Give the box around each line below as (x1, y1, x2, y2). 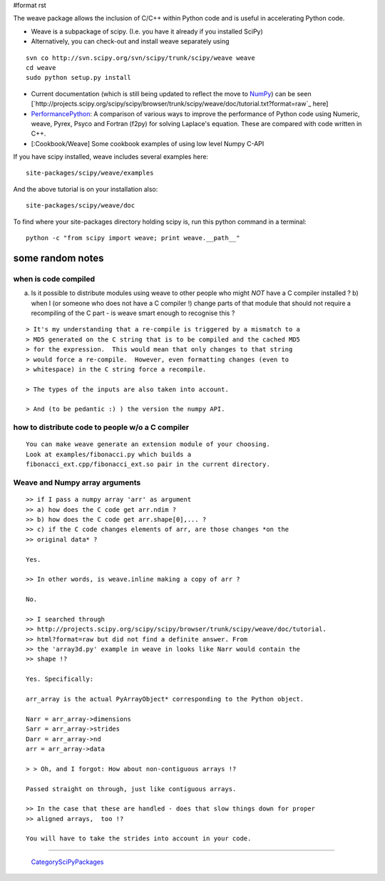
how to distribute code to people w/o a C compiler (13, 423, 189, 433)
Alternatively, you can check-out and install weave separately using (31, 37, 230, 46)
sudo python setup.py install (26, 73, 132, 82)
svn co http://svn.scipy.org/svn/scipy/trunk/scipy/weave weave (26, 53, 256, 62)
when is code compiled (13, 274, 96, 284)
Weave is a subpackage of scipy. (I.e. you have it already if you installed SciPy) (31, 27, 263, 36)
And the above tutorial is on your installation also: (13, 185, 158, 193)
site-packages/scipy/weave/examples (26, 169, 154, 177)
